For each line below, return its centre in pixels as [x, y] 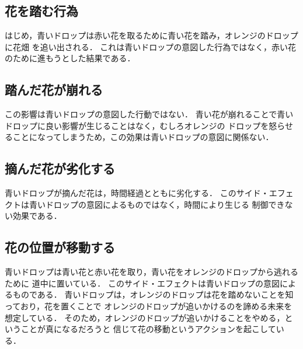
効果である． [37, 216]
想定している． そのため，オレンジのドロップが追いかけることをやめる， [145, 317]
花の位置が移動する [60, 247]
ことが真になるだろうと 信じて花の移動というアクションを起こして [148, 329]
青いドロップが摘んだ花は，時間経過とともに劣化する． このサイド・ [137, 193]
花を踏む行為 [41, 11]
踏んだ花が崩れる [54, 90]
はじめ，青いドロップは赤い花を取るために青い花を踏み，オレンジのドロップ [151, 35]
